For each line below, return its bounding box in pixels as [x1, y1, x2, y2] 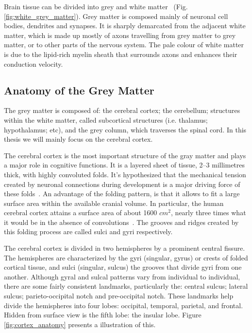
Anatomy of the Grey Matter [4, 82, 154, 97]
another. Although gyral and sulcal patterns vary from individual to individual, [4, 271, 240, 281]
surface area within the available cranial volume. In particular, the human [4, 198, 224, 208]
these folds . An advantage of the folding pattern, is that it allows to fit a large [4, 188, 240, 199]
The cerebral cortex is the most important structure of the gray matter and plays [4, 150, 246, 160]
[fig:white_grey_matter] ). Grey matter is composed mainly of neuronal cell [4, 11, 228, 21]
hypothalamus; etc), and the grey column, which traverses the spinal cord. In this [4, 124, 247, 134]
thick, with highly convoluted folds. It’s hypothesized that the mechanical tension [4, 169, 246, 179]
